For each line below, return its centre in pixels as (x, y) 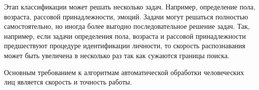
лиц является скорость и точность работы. (68, 82)
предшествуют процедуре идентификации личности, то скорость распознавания (125, 45)
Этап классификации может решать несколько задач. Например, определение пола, (130, 6)
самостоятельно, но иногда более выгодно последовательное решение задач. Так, (127, 26)
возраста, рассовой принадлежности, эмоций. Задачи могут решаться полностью (126, 16)
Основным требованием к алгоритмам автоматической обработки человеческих (124, 72)
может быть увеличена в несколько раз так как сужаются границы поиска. (117, 55)
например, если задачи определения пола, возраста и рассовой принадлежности (125, 36)
